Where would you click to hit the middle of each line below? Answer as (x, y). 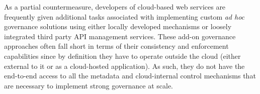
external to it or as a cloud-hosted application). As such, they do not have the (124, 66)
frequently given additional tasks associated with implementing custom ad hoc (124, 16)
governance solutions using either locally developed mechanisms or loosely (118, 26)
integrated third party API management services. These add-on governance (120, 36)
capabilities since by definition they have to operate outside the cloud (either (122, 56)
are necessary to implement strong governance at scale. (89, 85)
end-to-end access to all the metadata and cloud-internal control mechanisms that (130, 76)
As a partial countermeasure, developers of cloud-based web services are (115, 7)
